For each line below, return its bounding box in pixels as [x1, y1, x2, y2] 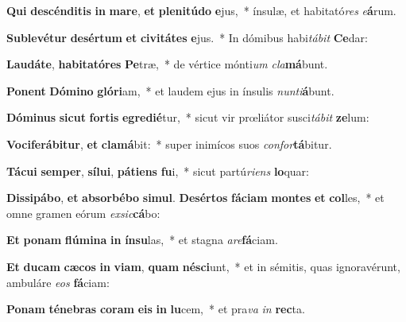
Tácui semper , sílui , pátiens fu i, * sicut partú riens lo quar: [6, 162, 309, 179]
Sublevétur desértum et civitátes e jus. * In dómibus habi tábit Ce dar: [6, 29, 368, 45]
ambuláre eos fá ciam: [6, 274, 110, 290]
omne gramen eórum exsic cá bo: [6, 204, 160, 221]
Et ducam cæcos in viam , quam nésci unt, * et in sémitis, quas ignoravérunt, [6, 258, 400, 274]
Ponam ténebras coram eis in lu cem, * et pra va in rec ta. [6, 301, 305, 317]
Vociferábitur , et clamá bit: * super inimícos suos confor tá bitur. [6, 135, 332, 152]
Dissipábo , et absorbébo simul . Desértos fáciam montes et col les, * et [6, 189, 385, 206]
